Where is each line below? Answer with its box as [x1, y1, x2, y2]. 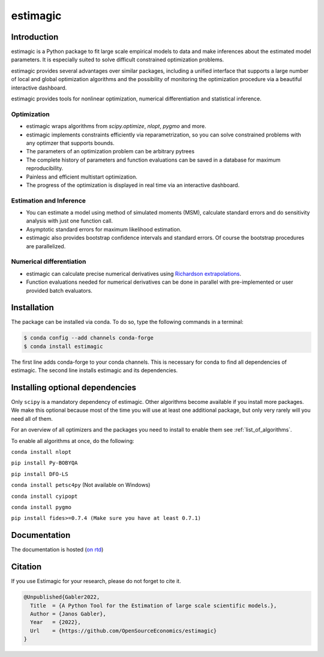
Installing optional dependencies [11, 382, 137, 393]
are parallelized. [26, 242, 66, 249]
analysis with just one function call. [26, 217, 113, 225]
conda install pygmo [11, 504, 72, 510]
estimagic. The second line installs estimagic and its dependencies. [11, 367, 178, 374]
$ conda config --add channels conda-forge [23, 334, 154, 341]
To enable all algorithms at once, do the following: [11, 437, 134, 444]
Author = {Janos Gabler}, [30, 610, 106, 617]
